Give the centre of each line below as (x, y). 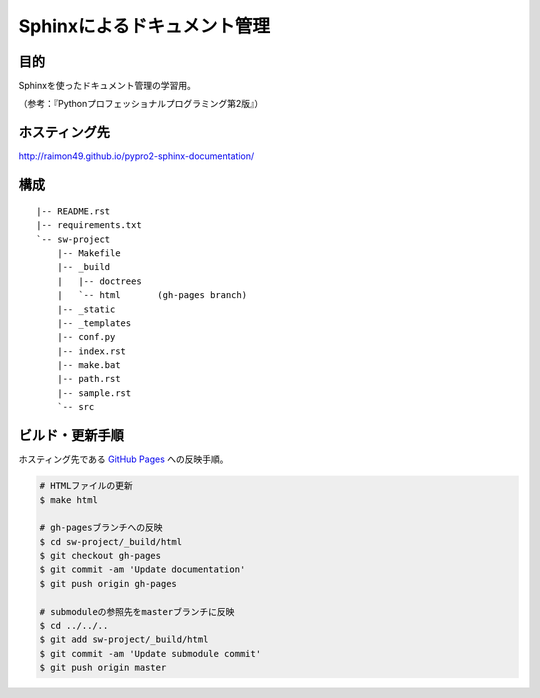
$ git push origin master (103, 668)
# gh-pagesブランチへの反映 (101, 528)
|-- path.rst (88, 379)
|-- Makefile (88, 253)
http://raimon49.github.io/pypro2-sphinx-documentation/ (136, 156)
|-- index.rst (91, 351)
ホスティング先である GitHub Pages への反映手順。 (123, 459)
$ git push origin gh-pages (108, 583)
